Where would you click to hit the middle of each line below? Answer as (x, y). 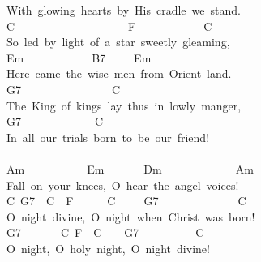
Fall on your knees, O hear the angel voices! (123, 185)
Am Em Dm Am (130, 168)
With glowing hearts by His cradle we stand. (124, 10)
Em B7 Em (79, 57)
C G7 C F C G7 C (126, 201)
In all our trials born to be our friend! (108, 137)
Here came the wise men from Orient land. (119, 73)
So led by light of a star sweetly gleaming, (118, 42)
